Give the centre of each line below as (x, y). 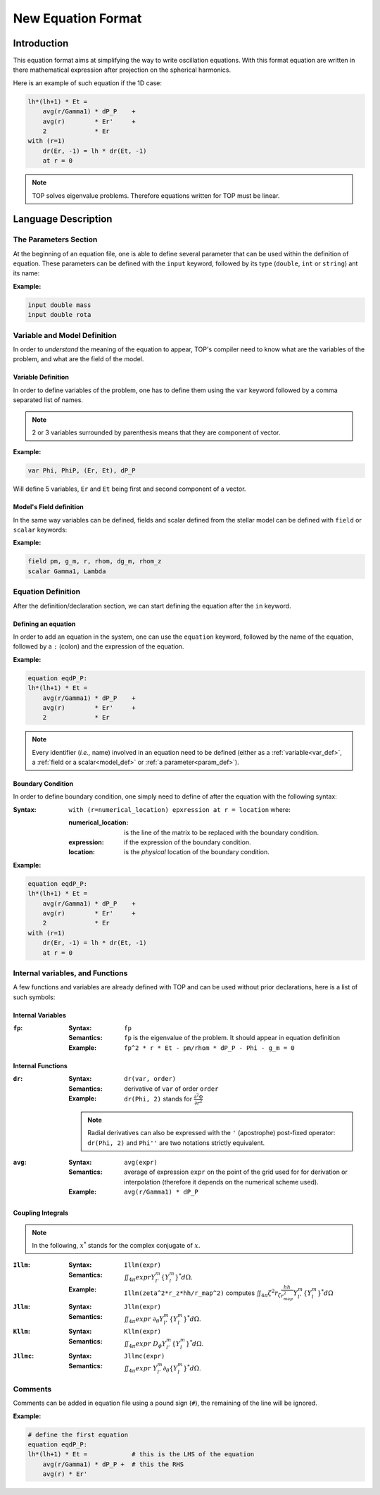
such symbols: (34, 997)
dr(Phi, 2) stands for (158, 1099)
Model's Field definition (49, 507)
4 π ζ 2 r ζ (271, 1293)
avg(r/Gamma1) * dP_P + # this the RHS (113, 1464)
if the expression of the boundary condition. (188, 842)
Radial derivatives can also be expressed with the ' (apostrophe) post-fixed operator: (211, 1133)
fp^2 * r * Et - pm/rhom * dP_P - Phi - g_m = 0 (209, 1048)
